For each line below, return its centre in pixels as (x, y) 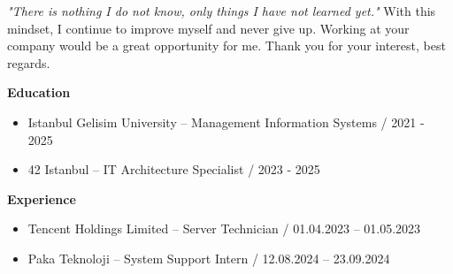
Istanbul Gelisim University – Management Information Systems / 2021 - (226, 122)
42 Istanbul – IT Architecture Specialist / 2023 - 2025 (174, 169)
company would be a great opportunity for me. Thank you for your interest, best (226, 46)
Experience (42, 198)
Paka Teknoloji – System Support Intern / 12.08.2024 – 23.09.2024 (209, 258)
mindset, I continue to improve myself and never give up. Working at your (208, 28)
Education (39, 92)
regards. (29, 62)
